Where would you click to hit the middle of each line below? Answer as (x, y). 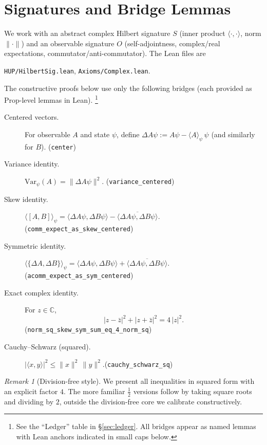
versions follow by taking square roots (193, 391)
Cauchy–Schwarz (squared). (47, 346)
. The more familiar (94, 391)
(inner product (202, 33)
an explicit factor (31, 391)
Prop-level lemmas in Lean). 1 (51, 99)
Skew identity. (26, 199)
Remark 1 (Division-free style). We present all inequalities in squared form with (129, 381)
